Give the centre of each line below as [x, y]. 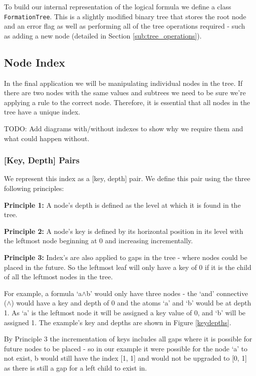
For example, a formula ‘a [43, 293]
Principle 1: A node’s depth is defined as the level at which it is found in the [122, 205]
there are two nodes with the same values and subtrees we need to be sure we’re [125, 93]
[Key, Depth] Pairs [42, 160]
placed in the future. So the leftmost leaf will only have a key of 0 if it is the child [128, 267]
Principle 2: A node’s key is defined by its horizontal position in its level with [124, 231]
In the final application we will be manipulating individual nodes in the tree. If [123, 83]
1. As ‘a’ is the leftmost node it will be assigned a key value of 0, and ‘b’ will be [125, 312]
